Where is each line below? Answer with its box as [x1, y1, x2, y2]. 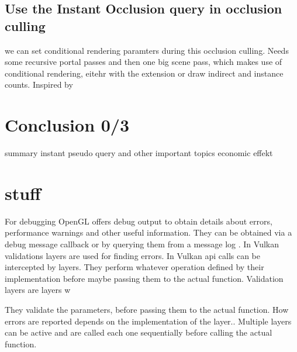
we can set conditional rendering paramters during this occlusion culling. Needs [5, 44, 289, 56]
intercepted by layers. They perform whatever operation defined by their [5, 261, 264, 273]
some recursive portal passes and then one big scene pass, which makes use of [5, 56, 282, 68]
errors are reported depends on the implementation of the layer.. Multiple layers [5, 315, 292, 327]
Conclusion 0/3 [5, 113, 130, 137]
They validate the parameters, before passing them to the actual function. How [5, 303, 289, 315]
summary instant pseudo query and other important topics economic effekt [5, 147, 273, 159]
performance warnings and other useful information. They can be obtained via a [5, 226, 292, 239]
